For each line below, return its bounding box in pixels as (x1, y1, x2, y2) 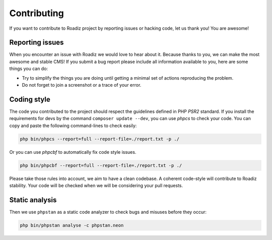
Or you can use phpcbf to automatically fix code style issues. (9, 149, 137, 155)
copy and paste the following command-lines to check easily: (9, 123, 137, 129)
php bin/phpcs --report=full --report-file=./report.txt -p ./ (20, 136, 180, 142)
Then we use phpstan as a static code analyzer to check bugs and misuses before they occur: (9, 209, 207, 215)
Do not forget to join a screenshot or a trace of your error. (22, 82, 142, 88)
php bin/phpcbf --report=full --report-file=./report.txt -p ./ (20, 162, 182, 168)
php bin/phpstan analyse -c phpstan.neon (20, 222, 124, 228)
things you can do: (9, 66, 48, 72)
